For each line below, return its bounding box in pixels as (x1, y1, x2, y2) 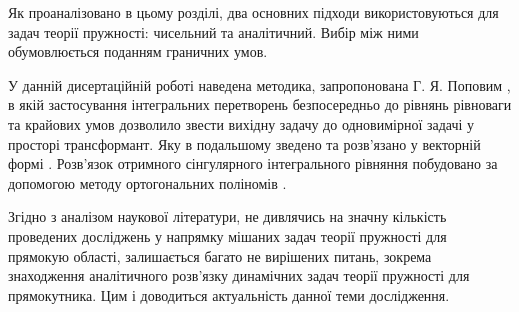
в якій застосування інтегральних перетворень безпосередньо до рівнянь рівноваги (8, 94, 512, 115)
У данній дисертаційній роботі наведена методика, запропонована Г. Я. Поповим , (8, 74, 511, 95)
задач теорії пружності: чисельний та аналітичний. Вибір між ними (8, 21, 419, 42)
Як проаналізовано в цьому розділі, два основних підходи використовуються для (8, 2, 499, 22)
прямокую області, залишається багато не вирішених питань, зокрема (8, 245, 432, 266)
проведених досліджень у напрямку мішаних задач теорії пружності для (8, 225, 447, 246)
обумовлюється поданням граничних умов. (8, 41, 268, 62)
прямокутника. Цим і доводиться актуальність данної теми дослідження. (8, 284, 450, 305)
